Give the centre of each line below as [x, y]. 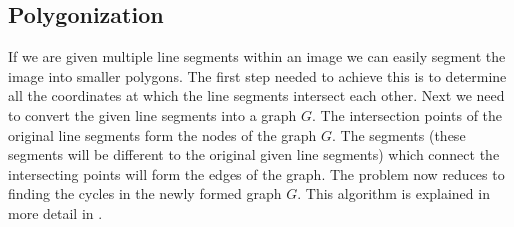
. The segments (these [399, 134]
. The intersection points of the [407, 114]
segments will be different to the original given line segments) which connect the [254, 154]
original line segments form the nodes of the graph [162, 134]
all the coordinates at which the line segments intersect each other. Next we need [256, 95]
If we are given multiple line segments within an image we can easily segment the [257, 56]
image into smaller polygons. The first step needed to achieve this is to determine [257, 75]
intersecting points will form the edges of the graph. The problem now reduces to [256, 173]
